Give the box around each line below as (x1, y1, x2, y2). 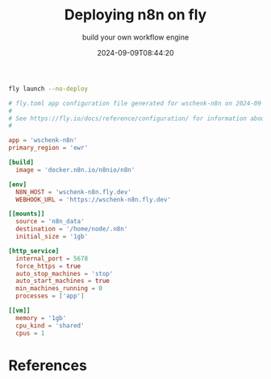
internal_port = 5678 (15, 254, 89, 263)
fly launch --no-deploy (8, 85, 89, 93)
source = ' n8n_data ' (15, 218, 85, 226)
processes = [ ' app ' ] (15, 292, 85, 300)
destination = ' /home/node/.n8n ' (15, 225, 128, 233)
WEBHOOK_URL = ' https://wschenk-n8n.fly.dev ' (15, 195, 172, 203)
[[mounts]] (8, 210, 45, 219)
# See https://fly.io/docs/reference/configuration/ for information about (8, 115, 269, 123)
